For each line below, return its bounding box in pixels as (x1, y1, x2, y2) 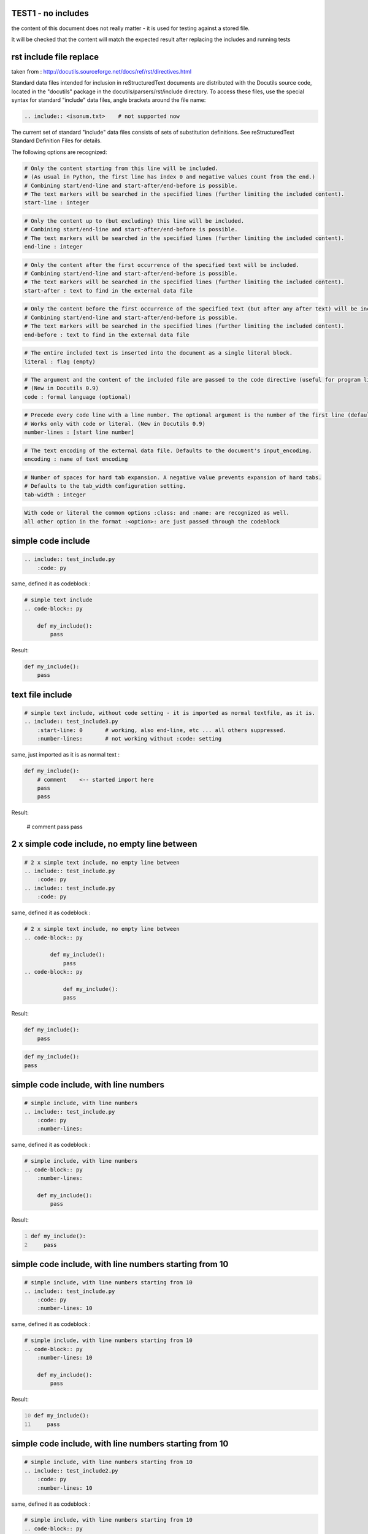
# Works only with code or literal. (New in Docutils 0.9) (24, 420, 205, 427)
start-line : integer (24, 199, 90, 206)
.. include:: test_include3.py (24, 718, 119, 725)
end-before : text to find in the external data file (24, 331, 190, 338)
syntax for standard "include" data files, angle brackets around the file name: (11, 96, 206, 104)
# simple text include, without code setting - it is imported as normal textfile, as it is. (24, 709, 316, 716)
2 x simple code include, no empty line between (11, 839, 197, 849)
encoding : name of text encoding (24, 456, 128, 463)
